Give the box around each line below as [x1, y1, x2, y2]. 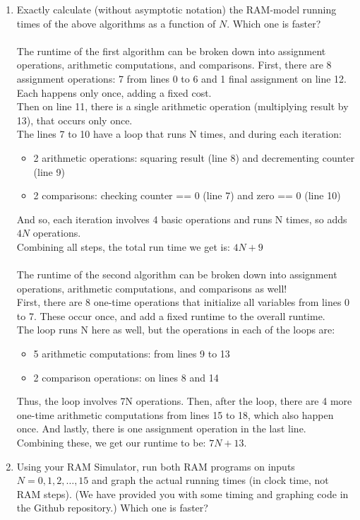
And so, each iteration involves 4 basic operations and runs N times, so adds [16, 211, 347, 226]
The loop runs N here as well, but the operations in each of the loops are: [16, 322, 335, 337]
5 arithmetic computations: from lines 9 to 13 [33, 346, 230, 361]
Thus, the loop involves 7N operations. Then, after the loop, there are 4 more [16, 394, 352, 408]
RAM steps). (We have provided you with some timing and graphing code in [16, 486, 349, 501]
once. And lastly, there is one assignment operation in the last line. [16, 421, 306, 436]
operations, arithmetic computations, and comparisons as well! [16, 280, 287, 295]
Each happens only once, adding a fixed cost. [16, 85, 212, 100]
